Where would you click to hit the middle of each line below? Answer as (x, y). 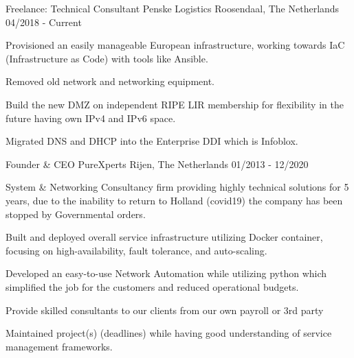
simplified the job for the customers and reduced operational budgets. (152, 286)
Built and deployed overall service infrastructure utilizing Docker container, (164, 237)
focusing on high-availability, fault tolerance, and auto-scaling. (136, 250)
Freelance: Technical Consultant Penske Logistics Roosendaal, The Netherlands (173, 8)
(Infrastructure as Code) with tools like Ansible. (107, 58)
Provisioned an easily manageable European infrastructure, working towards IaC (175, 45)
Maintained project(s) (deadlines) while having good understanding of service (169, 333)
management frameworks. (59, 346)
